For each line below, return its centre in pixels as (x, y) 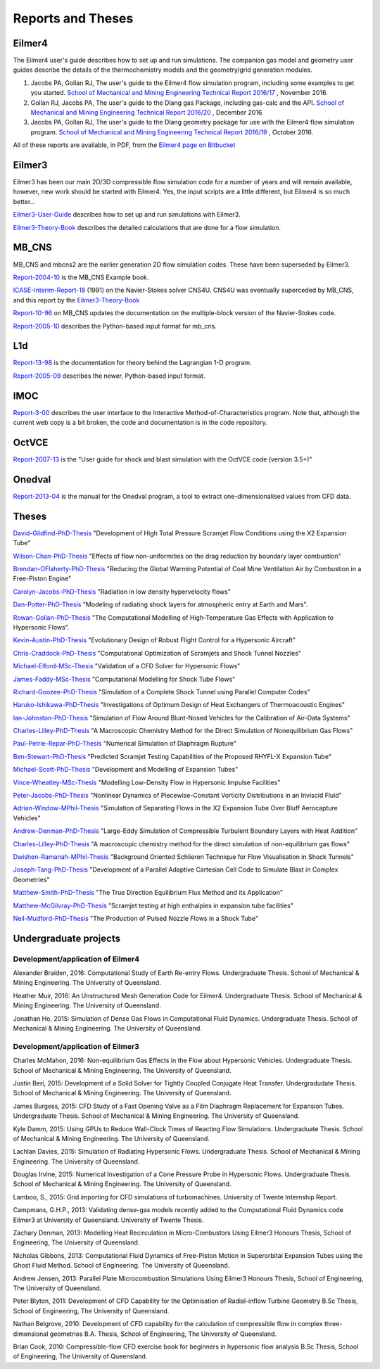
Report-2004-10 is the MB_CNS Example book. (81, 277)
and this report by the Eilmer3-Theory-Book (76, 300)
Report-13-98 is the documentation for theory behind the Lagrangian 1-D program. (133, 363)
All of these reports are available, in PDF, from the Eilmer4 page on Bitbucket (124, 145)
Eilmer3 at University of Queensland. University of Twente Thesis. (108, 1220)
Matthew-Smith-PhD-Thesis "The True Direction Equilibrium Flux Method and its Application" (148, 893)
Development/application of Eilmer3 (76, 1046)
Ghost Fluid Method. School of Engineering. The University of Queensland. (121, 1266)
